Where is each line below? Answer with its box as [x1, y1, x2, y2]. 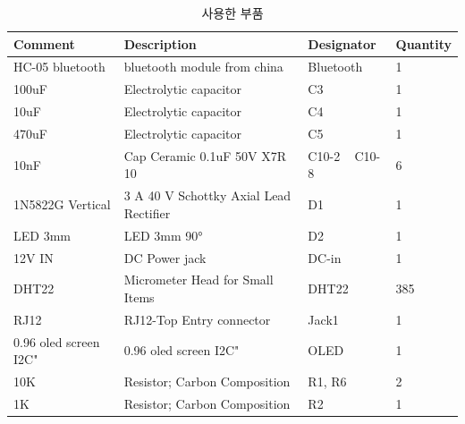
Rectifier [123, 203, 171, 222]
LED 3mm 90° [123, 225, 203, 244]
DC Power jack [123, 248, 207, 267]
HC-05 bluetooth [13, 57, 106, 76]
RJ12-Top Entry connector [123, 310, 271, 328]
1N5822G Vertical [13, 195, 111, 214]
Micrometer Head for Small [123, 270, 274, 289]
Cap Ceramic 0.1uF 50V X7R [123, 146, 286, 165]
